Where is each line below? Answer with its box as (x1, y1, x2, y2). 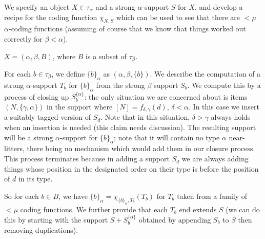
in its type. (18, 173, 53, 184)
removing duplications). (4, 224, 78, 235)
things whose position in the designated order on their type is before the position (4, 163, 259, 174)
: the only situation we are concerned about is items (84, 91, 248, 102)
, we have (58, 190, 88, 201)
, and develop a (195, 2, 243, 12)
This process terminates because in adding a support (4, 153, 170, 164)
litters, (4, 143, 25, 154)
